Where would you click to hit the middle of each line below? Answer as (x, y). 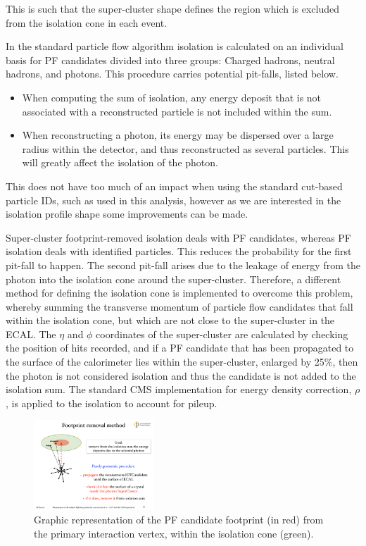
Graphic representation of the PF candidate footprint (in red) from (179, 520)
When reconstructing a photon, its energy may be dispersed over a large (178, 135)
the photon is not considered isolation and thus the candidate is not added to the (181, 375)
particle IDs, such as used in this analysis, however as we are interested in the (173, 200)
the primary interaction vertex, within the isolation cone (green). (174, 533)
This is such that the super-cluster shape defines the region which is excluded (172, 8)
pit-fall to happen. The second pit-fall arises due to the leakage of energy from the (183, 265)
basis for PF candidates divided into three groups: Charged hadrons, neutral (170, 60)
